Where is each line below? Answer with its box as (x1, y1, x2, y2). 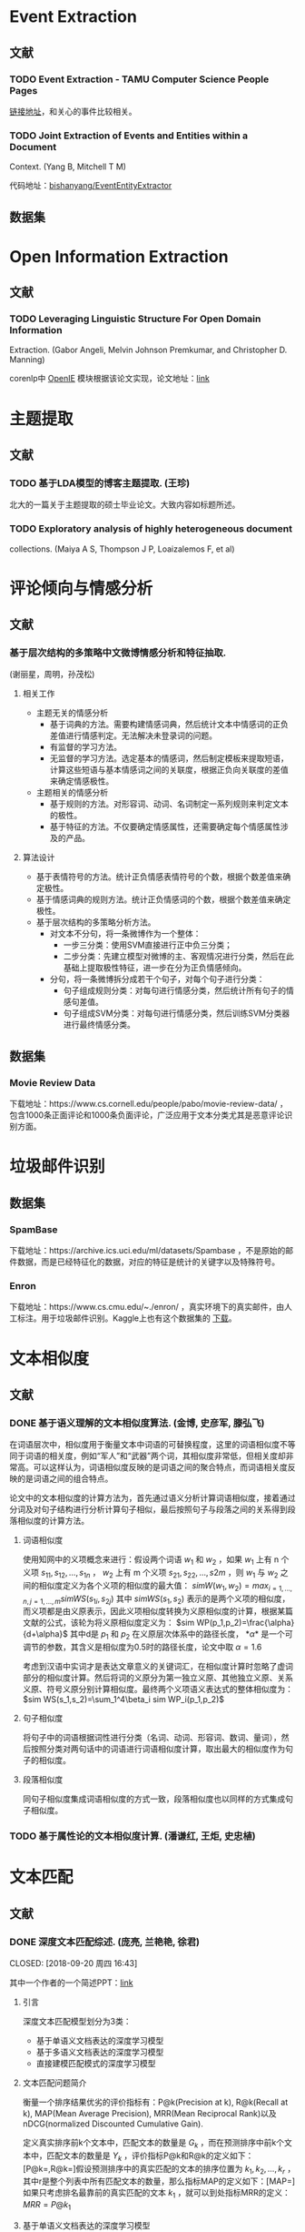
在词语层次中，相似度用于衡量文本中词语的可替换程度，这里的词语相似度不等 (9, 1439, 296, 1450)
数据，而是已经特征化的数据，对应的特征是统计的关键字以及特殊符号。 (16, 1256, 280, 1267)
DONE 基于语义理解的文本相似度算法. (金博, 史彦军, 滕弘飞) (9, 1416, 265, 1429)
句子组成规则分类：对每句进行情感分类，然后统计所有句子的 (63, 985, 287, 996)
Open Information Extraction (9, 246, 229, 267)
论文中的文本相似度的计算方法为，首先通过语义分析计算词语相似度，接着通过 (9, 1493, 296, 1504)
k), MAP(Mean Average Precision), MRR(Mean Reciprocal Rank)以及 (22, 2108, 277, 2118)
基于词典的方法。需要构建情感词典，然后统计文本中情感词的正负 (49, 719, 289, 730)
